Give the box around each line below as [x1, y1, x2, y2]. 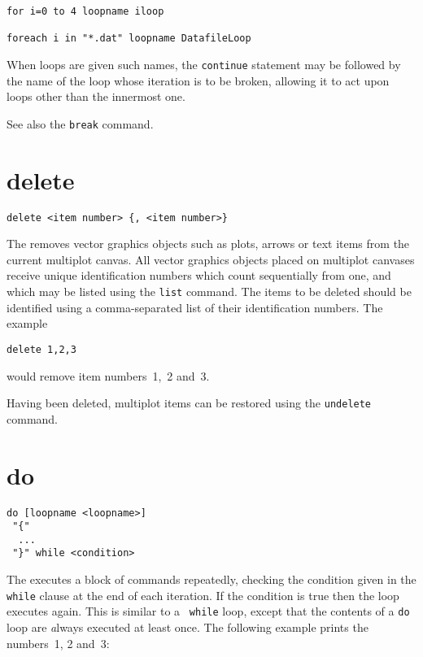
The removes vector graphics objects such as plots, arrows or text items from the [7, 235, 410, 252]
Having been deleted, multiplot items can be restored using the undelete [7, 394, 372, 411]
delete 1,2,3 [7, 343, 76, 355]
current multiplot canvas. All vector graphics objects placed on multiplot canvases [7, 250, 415, 268]
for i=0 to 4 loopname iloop [7, 6, 164, 17]
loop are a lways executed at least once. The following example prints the [7, 619, 368, 636]
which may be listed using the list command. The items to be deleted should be [7, 283, 412, 300]
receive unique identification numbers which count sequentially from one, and [7, 267, 391, 284]
